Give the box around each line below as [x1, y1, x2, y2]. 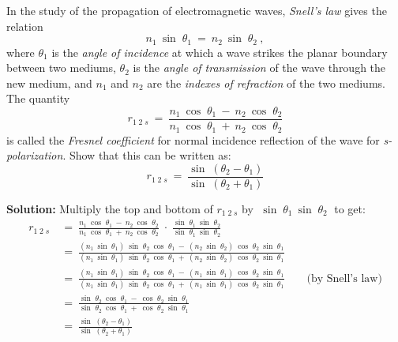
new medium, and [6, 74, 92, 91]
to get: [334, 200, 366, 216]
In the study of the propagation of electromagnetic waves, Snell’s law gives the [6, 2, 387, 18]
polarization [6, 147, 63, 163]
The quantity [6, 90, 70, 107]
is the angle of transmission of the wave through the [133, 59, 386, 76]
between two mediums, [6, 59, 116, 76]
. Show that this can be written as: [62, 147, 231, 163]
